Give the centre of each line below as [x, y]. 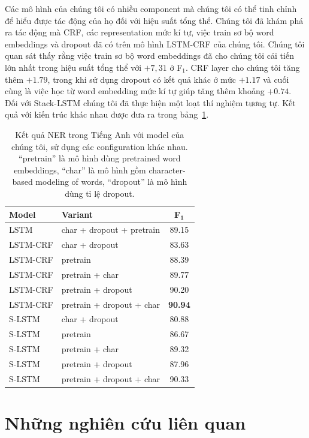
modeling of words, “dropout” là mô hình [111, 181]
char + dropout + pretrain [111, 229]
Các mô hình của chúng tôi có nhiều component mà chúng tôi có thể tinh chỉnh [151, 8]
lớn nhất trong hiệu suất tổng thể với [73, 67]
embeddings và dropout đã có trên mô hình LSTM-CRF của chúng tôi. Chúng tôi [155, 43]
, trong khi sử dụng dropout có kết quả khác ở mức [142, 79]
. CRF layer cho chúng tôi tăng [243, 67]
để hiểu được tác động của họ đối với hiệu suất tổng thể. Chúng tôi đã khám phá [154, 20]
